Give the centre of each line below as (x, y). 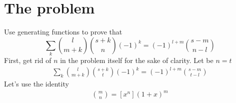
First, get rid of (28, 60)
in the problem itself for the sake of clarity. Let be (137, 60)
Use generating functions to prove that (63, 32)
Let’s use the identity (36, 84)
